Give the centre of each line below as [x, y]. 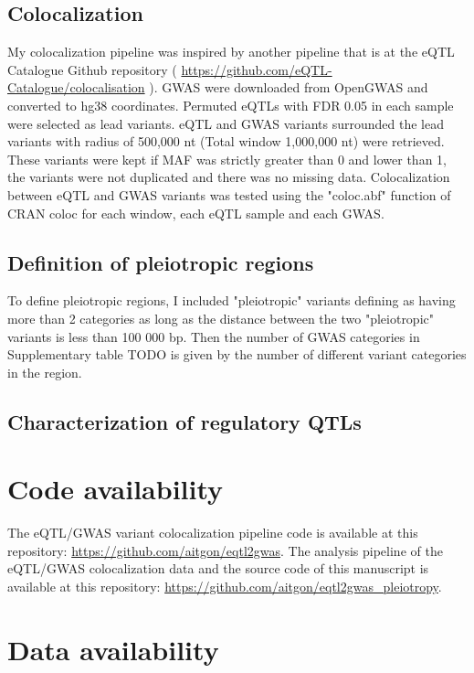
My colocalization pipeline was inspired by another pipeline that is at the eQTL [231, 52]
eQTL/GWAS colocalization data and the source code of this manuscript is [218, 568]
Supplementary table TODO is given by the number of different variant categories [237, 354]
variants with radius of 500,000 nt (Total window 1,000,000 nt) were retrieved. [226, 141]
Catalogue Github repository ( [92, 69]
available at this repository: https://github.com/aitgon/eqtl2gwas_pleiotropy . [225, 586]
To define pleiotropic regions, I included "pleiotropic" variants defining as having [232, 300]
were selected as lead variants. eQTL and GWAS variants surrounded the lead [226, 123]
